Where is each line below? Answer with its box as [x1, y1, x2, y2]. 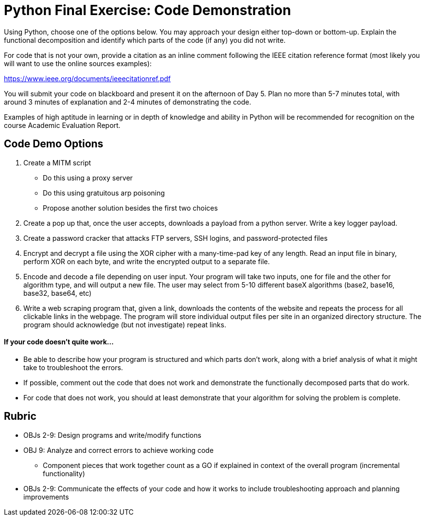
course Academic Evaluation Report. [4, 121, 121, 129]
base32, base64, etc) [23, 288, 92, 297]
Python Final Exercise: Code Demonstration [4, 2, 291, 18]
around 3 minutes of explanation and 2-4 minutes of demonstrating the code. [4, 97, 251, 106]
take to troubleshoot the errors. [23, 363, 123, 372]
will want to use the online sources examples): [4, 59, 152, 68]
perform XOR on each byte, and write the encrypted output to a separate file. [23, 257, 270, 266]
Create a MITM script [23, 158, 91, 167]
